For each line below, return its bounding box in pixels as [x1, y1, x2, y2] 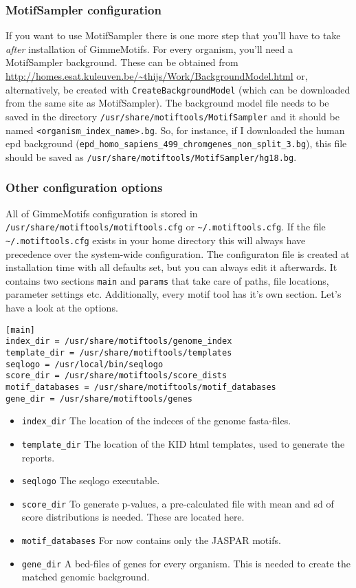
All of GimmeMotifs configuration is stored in [5, 206, 198, 220]
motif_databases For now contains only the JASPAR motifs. [21, 533, 281, 547]
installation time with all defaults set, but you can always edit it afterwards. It [5, 260, 337, 274]
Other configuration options [5, 179, 163, 196]
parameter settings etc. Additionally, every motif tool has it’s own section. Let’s [5, 287, 342, 301]
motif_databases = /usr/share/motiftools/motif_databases [5, 382, 276, 392]
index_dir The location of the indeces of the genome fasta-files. [21, 413, 291, 428]
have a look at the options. [5, 301, 118, 315]
